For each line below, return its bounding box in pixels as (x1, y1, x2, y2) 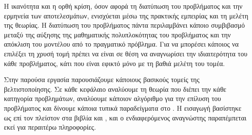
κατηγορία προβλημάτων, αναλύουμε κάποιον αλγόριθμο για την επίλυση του (4, 93, 221, 103)
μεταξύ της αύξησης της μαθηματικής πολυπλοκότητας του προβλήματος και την (4, 29, 231, 39)
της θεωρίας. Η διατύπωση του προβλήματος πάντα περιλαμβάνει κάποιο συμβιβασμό (4, 20, 245, 30)
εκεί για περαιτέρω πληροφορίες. (4, 122, 96, 132)
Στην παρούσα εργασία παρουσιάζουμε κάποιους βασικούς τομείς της (4, 74, 200, 84)
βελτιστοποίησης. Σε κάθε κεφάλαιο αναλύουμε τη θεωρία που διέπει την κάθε (4, 84, 227, 94)
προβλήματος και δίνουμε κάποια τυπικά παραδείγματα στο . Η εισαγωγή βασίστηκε (4, 102, 242, 113)
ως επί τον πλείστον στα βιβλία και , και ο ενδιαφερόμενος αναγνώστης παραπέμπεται (4, 112, 247, 122)
